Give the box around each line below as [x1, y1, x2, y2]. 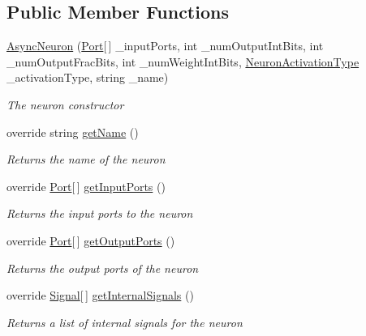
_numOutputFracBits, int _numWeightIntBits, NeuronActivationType [6, 53, 360, 70]
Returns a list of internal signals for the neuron [6, 313, 243, 330]
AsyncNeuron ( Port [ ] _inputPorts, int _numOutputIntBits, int [6, 37, 324, 54]
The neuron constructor [6, 96, 124, 113]
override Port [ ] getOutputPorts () [6, 232, 175, 249]
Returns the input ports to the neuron [6, 205, 193, 222]
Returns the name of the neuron [6, 151, 166, 168]
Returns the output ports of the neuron [6, 259, 199, 276]
